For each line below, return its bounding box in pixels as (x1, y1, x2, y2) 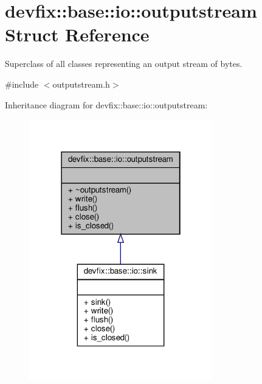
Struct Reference (5, 22, 150, 47)
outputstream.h (52, 77, 110, 90)
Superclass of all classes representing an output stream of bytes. (5, 57, 243, 70)
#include (5, 77, 39, 90)
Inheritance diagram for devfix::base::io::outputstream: (5, 98, 208, 111)
